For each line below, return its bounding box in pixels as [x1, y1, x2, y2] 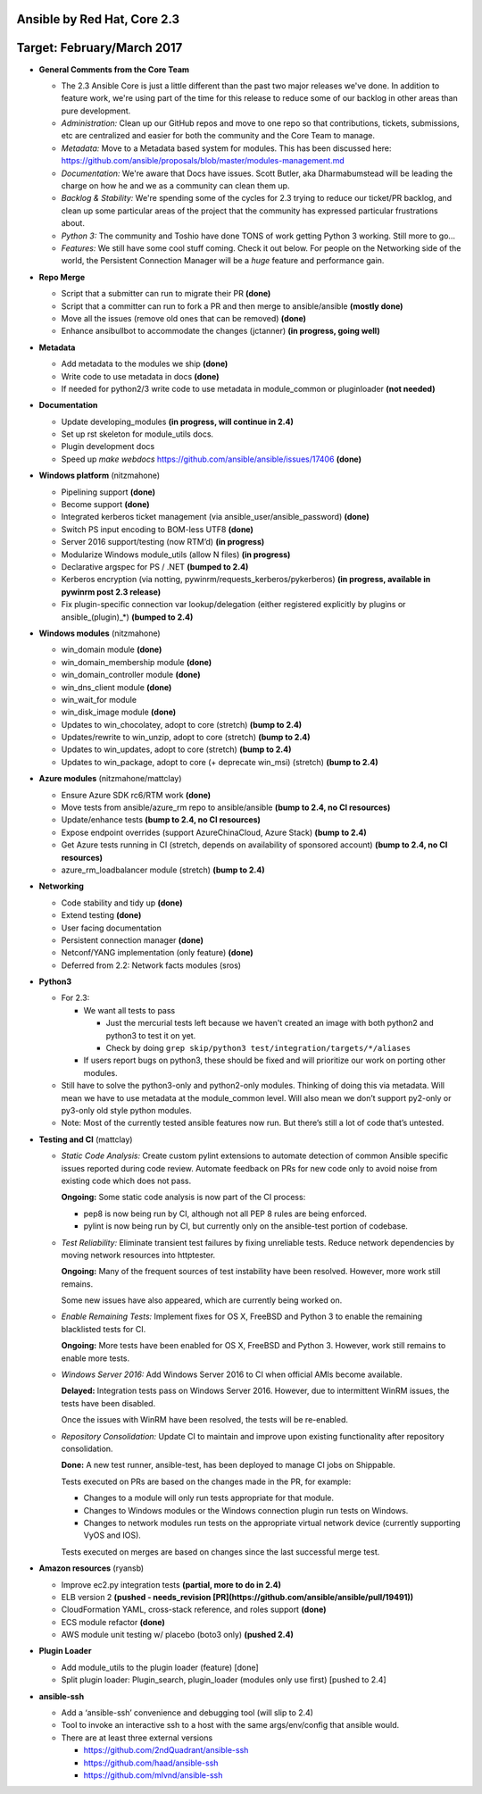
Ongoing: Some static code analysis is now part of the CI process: [61, 1192, 306, 1203]
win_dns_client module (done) [61, 681, 172, 692]
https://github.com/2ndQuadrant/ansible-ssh [83, 1745, 249, 1756]
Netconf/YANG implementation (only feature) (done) [61, 947, 253, 958]
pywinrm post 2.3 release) [61, 586, 161, 597]
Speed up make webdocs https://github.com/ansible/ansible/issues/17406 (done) [61, 454, 361, 464]
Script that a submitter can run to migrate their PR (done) [61, 288, 271, 299]
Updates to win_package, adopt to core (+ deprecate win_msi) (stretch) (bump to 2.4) [61, 756, 378, 767]
